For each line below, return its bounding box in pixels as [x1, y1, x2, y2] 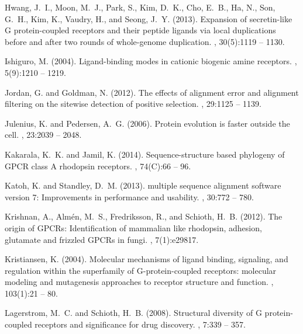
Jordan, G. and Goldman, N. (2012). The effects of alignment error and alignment [5, 86, 299, 98]
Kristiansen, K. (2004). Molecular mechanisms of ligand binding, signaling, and [5, 253, 288, 265]
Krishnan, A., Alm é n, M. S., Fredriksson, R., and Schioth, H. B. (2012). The [5, 210, 283, 222]
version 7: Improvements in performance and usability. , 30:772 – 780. [5, 190, 254, 203]
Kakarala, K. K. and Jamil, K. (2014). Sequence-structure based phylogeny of [5, 148, 285, 160]
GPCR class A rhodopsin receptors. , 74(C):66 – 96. [5, 159, 191, 172]
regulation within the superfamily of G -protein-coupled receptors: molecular [5, 264, 277, 276]
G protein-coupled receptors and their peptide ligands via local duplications [5, 24, 276, 36]
